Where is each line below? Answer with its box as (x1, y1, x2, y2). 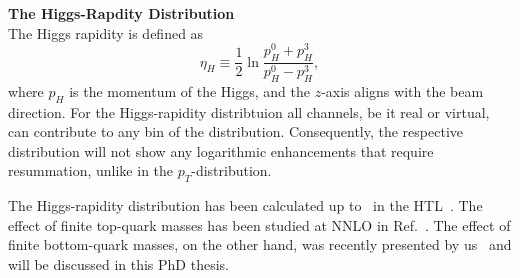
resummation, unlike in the (8, 160, 174, 181)
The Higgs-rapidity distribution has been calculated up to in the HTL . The (8, 195, 483, 216)
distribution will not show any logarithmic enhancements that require (8, 140, 434, 161)
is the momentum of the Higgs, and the (69, 80, 310, 101)
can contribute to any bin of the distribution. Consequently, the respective (8, 121, 463, 142)
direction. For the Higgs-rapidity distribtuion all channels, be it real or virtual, (8, 101, 490, 122)
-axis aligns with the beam (321, 80, 484, 101)
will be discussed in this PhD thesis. (8, 254, 229, 275)
